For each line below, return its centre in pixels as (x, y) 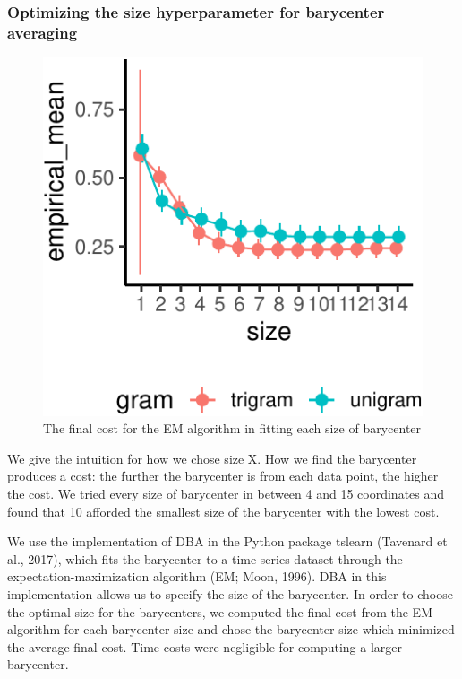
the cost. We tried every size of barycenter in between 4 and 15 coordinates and (226, 494)
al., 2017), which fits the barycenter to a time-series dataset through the (205, 558)
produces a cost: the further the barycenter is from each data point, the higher (223, 476)
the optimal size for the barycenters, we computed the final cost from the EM (220, 611)
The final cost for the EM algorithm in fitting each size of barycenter (232, 428)
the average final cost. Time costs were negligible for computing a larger (205, 646)
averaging (43, 32)
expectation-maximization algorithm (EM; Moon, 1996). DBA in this (197, 576)
